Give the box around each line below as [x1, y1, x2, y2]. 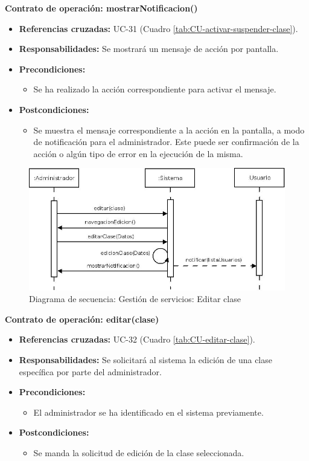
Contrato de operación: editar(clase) [5, 312, 159, 325]
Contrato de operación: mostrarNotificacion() [5, 2, 198, 14]
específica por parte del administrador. [19, 365, 162, 378]
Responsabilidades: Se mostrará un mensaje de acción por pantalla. [19, 42, 279, 55]
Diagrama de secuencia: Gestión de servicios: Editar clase [29, 292, 241, 305]
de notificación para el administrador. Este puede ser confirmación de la [33, 135, 299, 148]
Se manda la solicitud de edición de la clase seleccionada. [33, 446, 244, 459]
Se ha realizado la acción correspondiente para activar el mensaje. [33, 83, 276, 95]
